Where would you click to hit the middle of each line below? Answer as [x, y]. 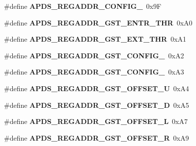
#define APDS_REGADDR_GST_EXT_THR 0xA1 [95, 39]
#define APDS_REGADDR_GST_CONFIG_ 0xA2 [94, 55]
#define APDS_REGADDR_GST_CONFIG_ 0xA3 [94, 72]
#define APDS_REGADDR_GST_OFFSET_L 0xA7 [96, 121]
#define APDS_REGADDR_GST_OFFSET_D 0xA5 [97, 105]
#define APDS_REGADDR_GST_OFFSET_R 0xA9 [97, 137]
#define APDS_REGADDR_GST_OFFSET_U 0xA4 [97, 88]
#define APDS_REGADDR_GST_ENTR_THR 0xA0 [98, 22]
